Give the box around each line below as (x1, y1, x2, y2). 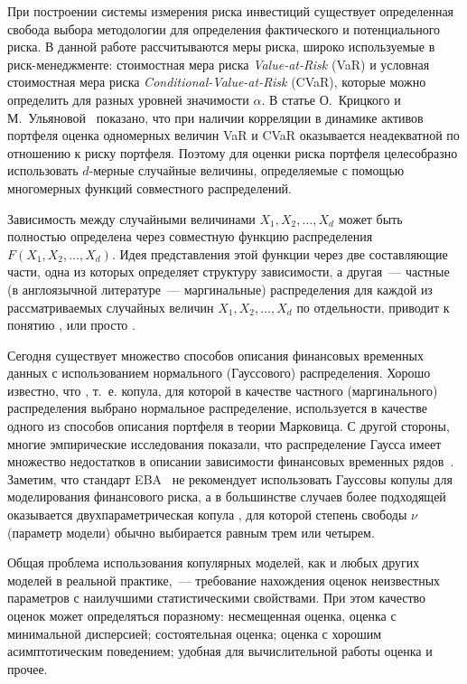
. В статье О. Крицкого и (261, 89, 401, 108)
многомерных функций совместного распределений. (7, 178, 293, 197)
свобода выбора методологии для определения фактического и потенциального (7, 19, 441, 38)
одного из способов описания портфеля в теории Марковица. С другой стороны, (7, 417, 450, 436)
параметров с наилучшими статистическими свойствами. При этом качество (7, 588, 426, 607)
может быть (338, 209, 403, 228)
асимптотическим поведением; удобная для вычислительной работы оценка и (7, 642, 433, 661)
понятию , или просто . (7, 315, 135, 334)
